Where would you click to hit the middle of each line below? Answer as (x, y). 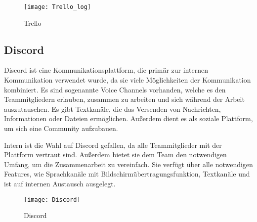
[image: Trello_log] (58, 7)
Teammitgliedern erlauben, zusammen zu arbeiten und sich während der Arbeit (124, 99)
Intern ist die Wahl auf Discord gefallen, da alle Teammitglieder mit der (113, 145)
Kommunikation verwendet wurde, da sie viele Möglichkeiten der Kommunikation (128, 80)
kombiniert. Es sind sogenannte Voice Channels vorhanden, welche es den (115, 89)
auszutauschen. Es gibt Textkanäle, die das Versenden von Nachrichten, (112, 109)
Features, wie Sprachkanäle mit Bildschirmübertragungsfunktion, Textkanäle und (127, 174)
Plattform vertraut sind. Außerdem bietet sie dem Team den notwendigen (115, 155)
